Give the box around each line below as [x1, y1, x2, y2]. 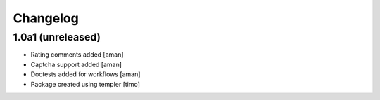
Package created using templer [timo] [30, 80, 141, 88]
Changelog [13, 10, 79, 26]
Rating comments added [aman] [30, 50, 124, 59]
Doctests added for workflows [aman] [30, 70, 141, 78]
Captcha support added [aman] [30, 60, 122, 69]
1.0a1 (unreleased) [13, 31, 101, 43]
